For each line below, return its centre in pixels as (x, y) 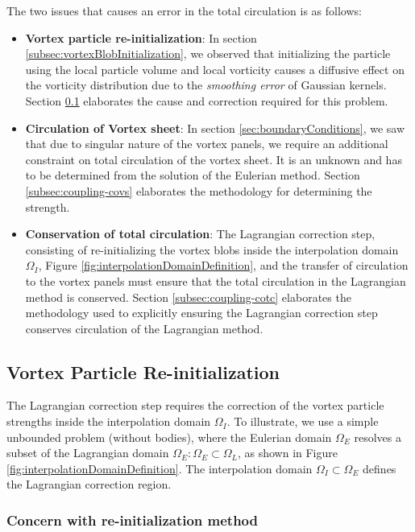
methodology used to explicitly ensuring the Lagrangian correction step (201, 313)
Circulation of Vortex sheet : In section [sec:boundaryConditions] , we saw (215, 128)
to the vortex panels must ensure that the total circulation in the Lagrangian (216, 280)
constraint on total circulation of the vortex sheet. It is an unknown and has (214, 159)
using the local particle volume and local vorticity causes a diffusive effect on (215, 69)
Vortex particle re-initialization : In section (141, 37)
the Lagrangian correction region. (89, 484)
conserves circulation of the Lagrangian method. (144, 328)
